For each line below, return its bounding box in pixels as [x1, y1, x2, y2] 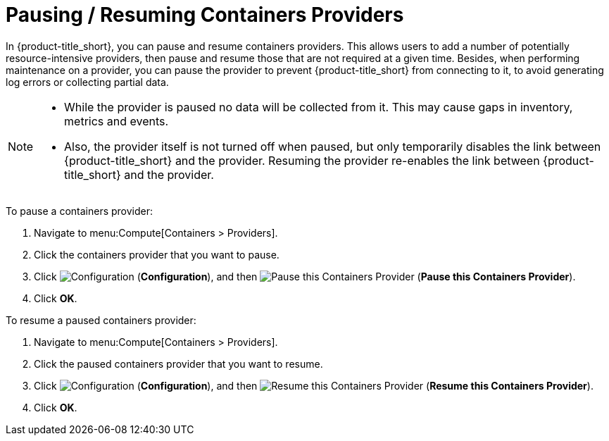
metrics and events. [64, 113, 169, 128]
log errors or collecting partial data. [6, 75, 169, 88]
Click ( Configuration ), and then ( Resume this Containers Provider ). [34, 379, 594, 392]
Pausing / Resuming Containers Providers [6, 3, 404, 27]
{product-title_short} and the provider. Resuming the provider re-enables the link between [64, 153, 540, 168]
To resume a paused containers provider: [6, 313, 196, 326]
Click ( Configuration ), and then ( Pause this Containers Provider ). [34, 270, 576, 282]
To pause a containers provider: [6, 204, 153, 217]
